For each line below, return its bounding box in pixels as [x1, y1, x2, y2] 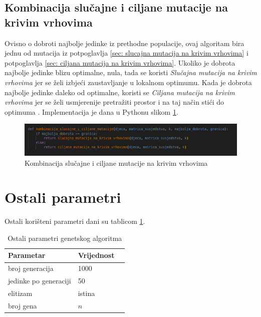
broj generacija [8, 263, 54, 273]
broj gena [8, 300, 37, 310]
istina [78, 287, 95, 298]
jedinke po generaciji [8, 275, 71, 286]
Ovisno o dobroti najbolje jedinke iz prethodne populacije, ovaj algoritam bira [5, 38, 244, 48]
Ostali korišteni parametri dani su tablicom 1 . [5, 216, 145, 226]
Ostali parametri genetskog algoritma [8, 232, 122, 243]
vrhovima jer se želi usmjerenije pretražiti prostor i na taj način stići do [5, 97, 224, 107]
